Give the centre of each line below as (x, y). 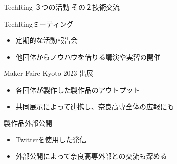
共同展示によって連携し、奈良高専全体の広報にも (95, 106)
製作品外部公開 (28, 123)
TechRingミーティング (39, 23)
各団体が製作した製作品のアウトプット (78, 89)
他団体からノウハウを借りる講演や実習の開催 (88, 56)
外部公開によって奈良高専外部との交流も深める (91, 156)
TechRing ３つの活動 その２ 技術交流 (62, 7)
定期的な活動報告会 (47, 40)
